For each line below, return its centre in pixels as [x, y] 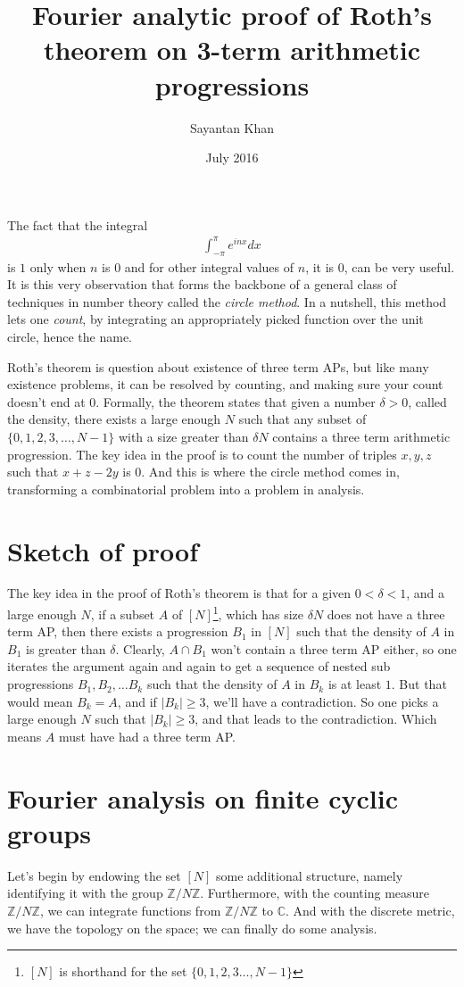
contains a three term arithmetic [361, 436]
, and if [137, 701]
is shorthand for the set [123, 971]
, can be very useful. [399, 266]
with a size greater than [183, 436]
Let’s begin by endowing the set [94, 875]
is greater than [66, 648]
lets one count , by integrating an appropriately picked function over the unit [215, 319]
